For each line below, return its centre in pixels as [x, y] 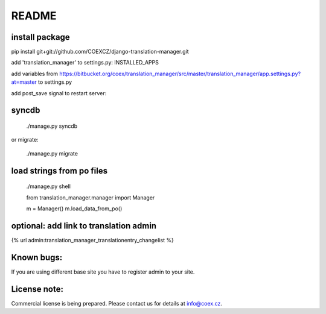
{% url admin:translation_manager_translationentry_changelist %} [93, 240]
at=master [24, 82]
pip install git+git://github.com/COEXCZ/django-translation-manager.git [100, 52]
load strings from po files [59, 171]
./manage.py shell [48, 186]
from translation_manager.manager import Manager [91, 197]
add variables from [35, 74]
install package [41, 37]
